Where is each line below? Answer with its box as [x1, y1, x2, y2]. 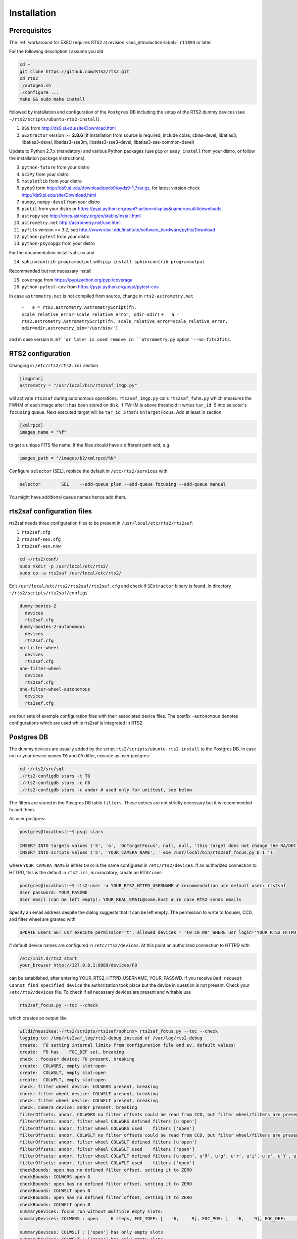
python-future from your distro [21, 164, 90, 170]
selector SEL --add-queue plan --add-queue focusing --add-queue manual [19, 481, 226, 487]
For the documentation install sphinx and [9, 249, 95, 255]
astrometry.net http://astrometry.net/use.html [21, 220, 121, 225]
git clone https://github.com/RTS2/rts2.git [19, 68, 130, 74]
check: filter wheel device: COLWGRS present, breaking [19, 1084, 158, 1090]
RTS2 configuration [9, 349, 71, 358]
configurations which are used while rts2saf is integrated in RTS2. [9, 720, 144, 726]
